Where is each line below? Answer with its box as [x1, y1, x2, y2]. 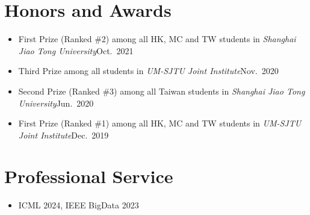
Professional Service [4, 164, 173, 189]
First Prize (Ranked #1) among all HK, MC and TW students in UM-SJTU [18, 117, 302, 129]
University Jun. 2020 [18, 96, 94, 109]
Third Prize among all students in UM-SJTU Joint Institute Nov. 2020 [18, 64, 279, 77]
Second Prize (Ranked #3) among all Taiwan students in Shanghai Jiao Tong [18, 84, 305, 97]
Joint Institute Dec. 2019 [18, 128, 109, 141]
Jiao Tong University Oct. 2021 [18, 44, 134, 57]
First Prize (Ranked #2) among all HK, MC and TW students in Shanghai [18, 33, 296, 45]
